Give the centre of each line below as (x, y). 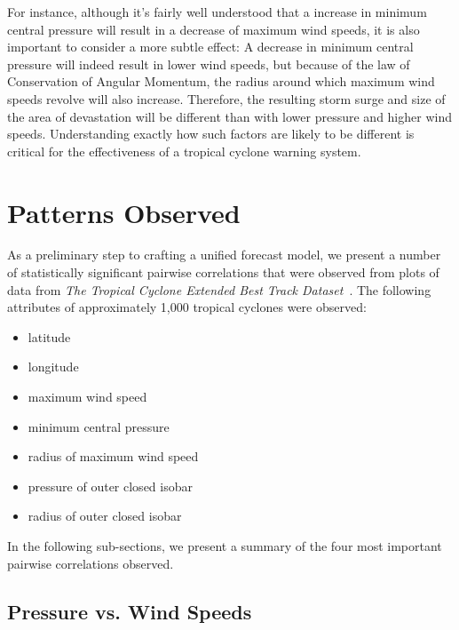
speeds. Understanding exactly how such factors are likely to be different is (211, 134)
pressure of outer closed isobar (110, 486)
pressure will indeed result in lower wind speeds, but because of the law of (209, 64)
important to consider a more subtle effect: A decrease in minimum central (210, 47)
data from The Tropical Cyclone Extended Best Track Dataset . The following (219, 289)
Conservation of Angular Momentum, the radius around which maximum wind (221, 81)
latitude (49, 336)
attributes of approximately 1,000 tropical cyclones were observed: (187, 307)
